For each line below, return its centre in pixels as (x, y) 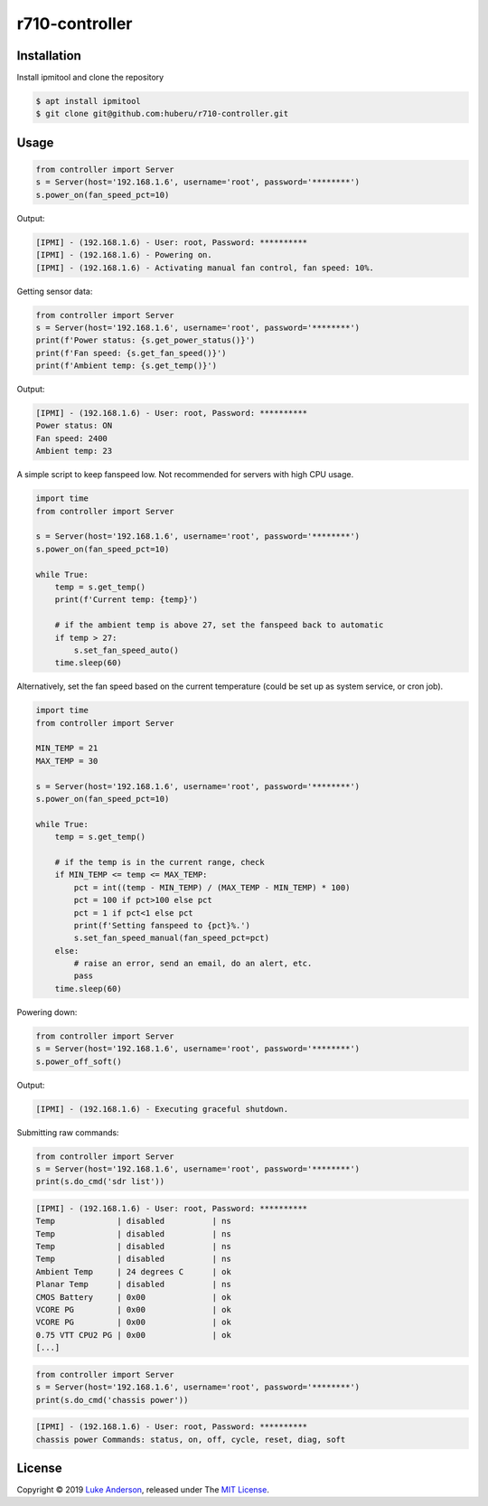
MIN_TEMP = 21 (67, 748)
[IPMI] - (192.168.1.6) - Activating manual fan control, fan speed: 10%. (205, 268)
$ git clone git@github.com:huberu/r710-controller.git (162, 114)
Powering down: (47, 1012)
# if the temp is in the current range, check (160, 862)
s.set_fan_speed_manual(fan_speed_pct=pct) (172, 938)
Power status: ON (74, 426)
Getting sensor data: (55, 291)
